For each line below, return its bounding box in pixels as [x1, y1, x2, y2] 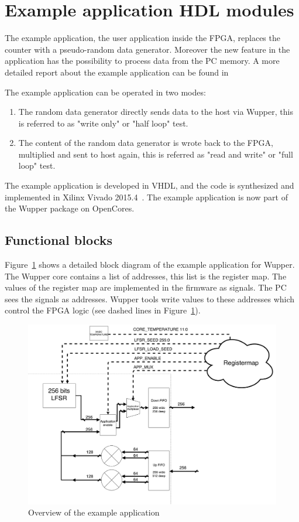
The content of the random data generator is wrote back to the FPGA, [18, 137, 273, 149]
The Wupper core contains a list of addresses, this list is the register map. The [5, 269, 287, 282]
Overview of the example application [28, 506, 160, 518]
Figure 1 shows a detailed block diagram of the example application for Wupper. [5, 258, 295, 271]
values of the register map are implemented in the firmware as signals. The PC [5, 281, 287, 294]
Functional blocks [5, 231, 113, 249]
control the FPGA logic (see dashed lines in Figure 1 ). [5, 304, 201, 316]
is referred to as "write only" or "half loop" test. [18, 117, 188, 129]
